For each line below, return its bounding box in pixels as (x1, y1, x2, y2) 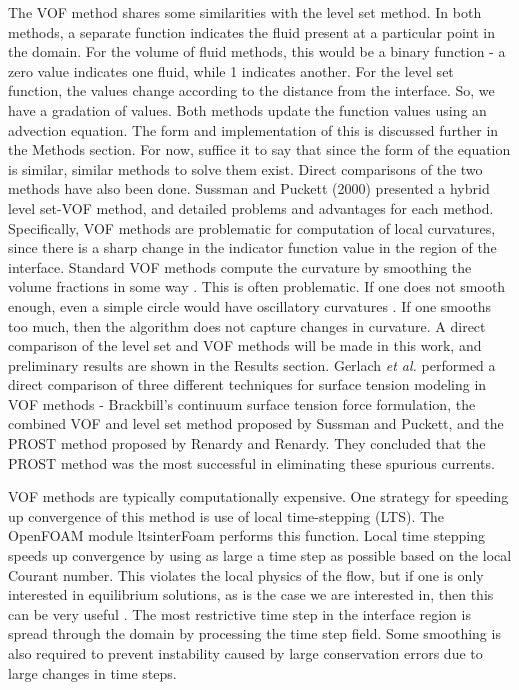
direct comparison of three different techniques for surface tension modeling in (8, 374, 487, 395)
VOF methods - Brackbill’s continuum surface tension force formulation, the (8, 393, 476, 414)
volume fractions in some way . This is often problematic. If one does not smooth (8, 276, 506, 297)
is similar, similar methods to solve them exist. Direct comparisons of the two (8, 158, 483, 179)
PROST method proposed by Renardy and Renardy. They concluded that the (8, 433, 486, 454)
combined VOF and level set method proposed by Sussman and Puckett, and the (8, 413, 504, 434)
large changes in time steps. (8, 662, 177, 683)
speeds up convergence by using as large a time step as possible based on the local (8, 545, 512, 566)
